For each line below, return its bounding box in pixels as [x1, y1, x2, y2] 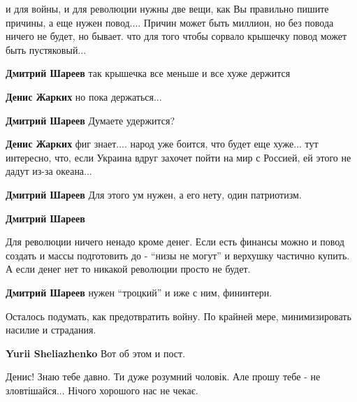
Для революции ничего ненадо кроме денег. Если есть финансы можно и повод [6, 234, 344, 249]
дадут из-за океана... [6, 164, 92, 178]
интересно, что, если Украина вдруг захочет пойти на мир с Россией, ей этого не [6, 150, 351, 164]
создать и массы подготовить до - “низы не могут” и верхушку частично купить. [6, 247, 350, 262]
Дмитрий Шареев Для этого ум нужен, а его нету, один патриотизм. [6, 187, 302, 201]
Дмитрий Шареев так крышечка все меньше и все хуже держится [6, 66, 291, 80]
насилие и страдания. [6, 322, 96, 337]
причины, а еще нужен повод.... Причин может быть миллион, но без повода [6, 15, 334, 29]
